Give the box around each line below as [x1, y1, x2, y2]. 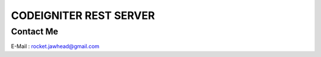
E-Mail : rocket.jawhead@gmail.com [11, 43, 100, 50]
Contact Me [11, 26, 59, 37]
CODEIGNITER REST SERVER [11, 9, 155, 22]
